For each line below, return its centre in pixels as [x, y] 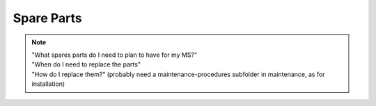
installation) [48, 84]
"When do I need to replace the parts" [86, 64]
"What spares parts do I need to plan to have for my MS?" [115, 55]
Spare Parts [48, 18]
